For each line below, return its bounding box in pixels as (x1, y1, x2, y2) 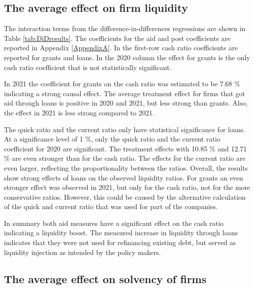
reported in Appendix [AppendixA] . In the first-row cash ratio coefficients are (4, 42, 238, 53)
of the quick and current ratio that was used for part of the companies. (4, 201, 218, 212)
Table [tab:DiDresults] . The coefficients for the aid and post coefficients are (4, 33, 231, 43)
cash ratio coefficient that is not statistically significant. (4, 62, 172, 72)
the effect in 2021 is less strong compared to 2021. (4, 107, 155, 117)
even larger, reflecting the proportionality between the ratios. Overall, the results (4, 162, 248, 173)
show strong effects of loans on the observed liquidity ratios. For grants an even (4, 172, 243, 182)
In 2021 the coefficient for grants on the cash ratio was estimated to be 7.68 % (4, 78, 240, 89)
